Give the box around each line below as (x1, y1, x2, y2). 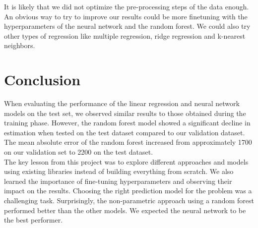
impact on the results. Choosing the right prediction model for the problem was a (4, 185, 252, 196)
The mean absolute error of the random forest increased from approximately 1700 (4, 137, 252, 147)
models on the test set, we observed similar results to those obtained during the (4, 108, 246, 118)
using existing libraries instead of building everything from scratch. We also (4, 166, 234, 176)
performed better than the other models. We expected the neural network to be (4, 205, 246, 215)
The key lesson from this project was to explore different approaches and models (4, 156, 249, 167)
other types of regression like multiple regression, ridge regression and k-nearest (4, 30, 246, 41)
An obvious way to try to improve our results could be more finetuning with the (4, 11, 248, 21)
